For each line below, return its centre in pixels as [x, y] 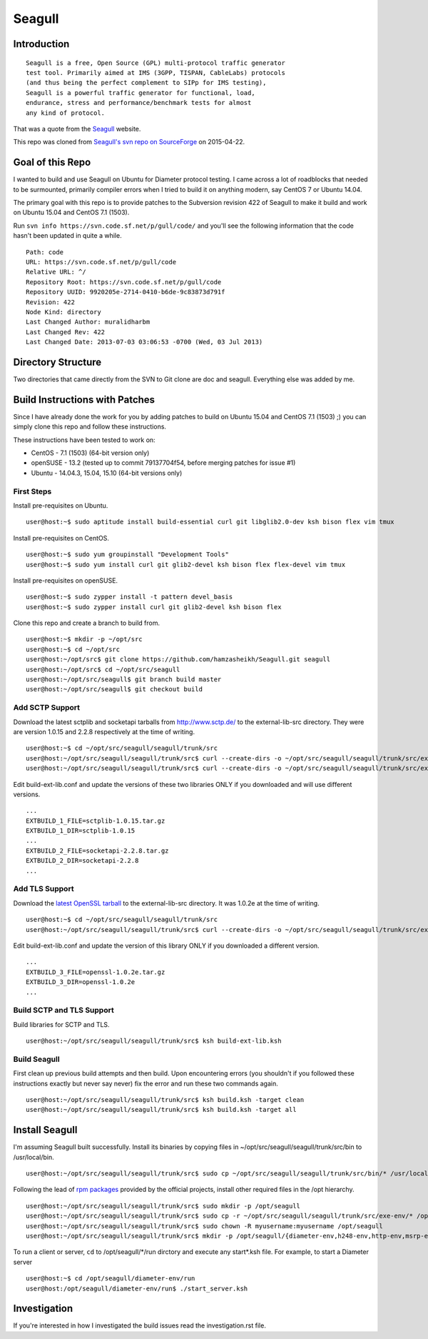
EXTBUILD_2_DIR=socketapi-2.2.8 [82, 861]
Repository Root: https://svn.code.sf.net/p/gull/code [124, 282]
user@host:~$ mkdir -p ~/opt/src [84, 640]
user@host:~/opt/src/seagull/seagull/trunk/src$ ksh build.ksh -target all [161, 1110]
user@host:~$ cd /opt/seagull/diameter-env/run [111, 1279]
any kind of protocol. [66, 113]
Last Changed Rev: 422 [66, 332]
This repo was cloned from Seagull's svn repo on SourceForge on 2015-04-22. [129, 142]
